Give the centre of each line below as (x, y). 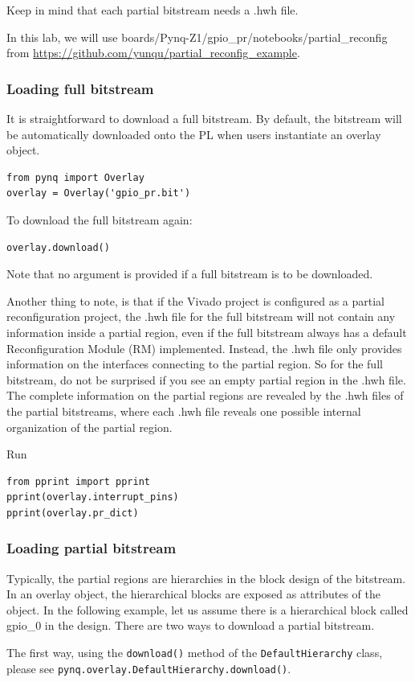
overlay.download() (58, 247)
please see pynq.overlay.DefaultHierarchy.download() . (149, 668)
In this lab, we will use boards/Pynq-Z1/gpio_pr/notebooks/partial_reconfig (197, 37)
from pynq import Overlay (75, 177)
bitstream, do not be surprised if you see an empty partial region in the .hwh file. (206, 379)
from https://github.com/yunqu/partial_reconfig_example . (153, 53)
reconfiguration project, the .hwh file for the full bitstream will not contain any (201, 316)
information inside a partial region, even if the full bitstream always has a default (207, 332)
